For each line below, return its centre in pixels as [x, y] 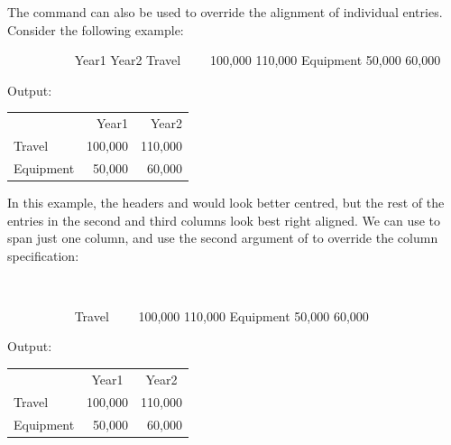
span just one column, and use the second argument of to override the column [223, 238]
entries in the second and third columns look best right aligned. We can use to [224, 220]
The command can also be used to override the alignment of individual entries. [225, 12]
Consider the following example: [96, 29]
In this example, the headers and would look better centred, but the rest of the [226, 202]
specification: [43, 255]
